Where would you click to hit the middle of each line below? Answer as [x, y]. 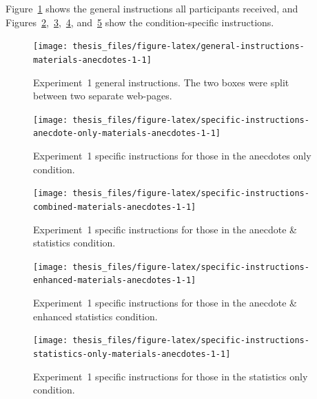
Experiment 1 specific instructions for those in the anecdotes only [172, 155]
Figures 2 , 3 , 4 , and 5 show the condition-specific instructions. [140, 22]
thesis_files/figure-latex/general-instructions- [188, 47]
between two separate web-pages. [103, 96]
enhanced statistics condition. [95, 316]
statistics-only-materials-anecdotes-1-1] [132, 354]
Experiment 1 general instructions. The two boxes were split [161, 82]
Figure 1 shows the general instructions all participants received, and [152, 8]
